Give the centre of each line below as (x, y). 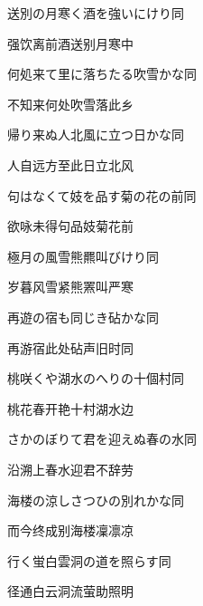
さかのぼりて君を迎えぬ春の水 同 (102, 439)
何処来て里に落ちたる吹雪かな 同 (102, 74)
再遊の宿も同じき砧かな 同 (83, 317)
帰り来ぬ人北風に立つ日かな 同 (96, 135)
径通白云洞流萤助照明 (70, 591)
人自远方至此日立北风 (70, 164)
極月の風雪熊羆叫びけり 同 (83, 256)
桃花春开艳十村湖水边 (70, 408)
